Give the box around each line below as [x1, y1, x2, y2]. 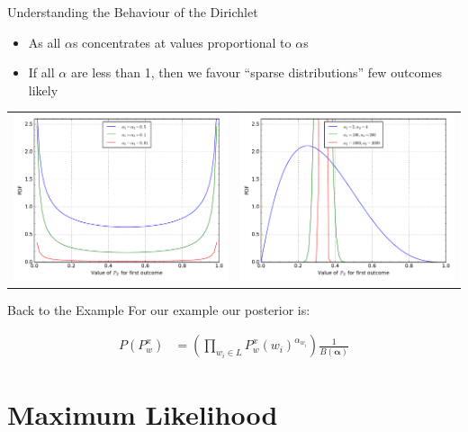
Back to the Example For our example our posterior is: [7, 300, 310, 319]
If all [28, 63, 55, 82]
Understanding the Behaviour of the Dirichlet [7, 3, 258, 21]
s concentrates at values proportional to [72, 32, 292, 51]
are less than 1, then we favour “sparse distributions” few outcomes [70, 63, 442, 82]
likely [28, 80, 58, 99]
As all [28, 32, 61, 51]
